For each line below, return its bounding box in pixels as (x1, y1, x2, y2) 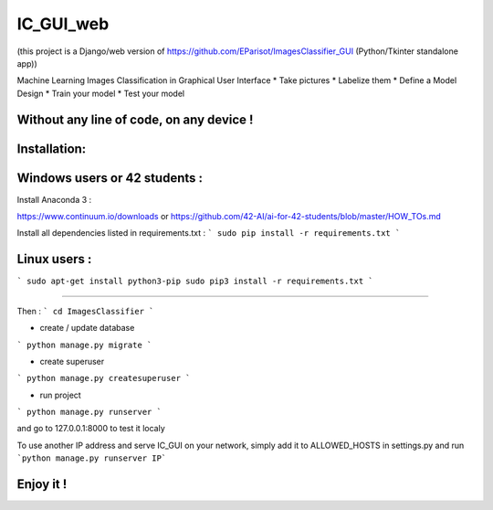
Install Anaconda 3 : (16, 194, 92, 205)
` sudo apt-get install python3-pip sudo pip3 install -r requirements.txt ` (16, 276, 373, 287)
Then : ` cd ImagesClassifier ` (16, 305, 154, 316)
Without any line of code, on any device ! (16, 112, 254, 127)
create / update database (39, 323, 135, 334)
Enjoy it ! (16, 476, 68, 493)
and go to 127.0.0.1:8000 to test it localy (16, 423, 165, 434)
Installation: (16, 141, 87, 156)
